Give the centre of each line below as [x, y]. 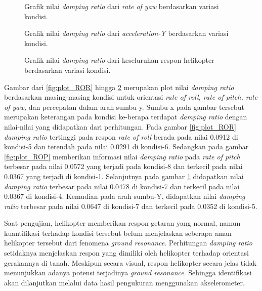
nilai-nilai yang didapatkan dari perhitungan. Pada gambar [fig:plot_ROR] [120, 126]
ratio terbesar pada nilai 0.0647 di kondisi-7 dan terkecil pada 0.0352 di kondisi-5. [131, 206]
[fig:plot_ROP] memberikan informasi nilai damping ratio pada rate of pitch [122, 156]
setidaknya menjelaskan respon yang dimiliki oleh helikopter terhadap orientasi [126, 253]
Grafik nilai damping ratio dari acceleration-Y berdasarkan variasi [126, 33]
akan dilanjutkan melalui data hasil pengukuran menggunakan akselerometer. [124, 282]
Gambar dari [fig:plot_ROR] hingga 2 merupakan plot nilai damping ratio [119, 87]
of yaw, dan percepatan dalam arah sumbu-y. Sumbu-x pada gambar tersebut [124, 107]
